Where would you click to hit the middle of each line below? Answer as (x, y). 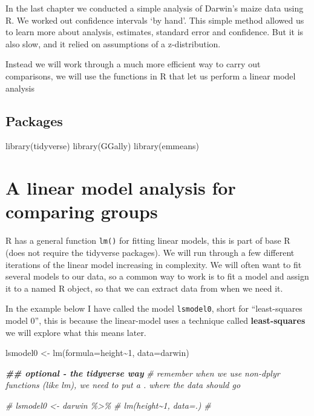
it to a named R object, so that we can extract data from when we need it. (144, 288)
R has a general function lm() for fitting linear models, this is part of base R (148, 240)
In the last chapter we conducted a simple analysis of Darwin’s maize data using (155, 8)
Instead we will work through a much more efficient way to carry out (133, 64)
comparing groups (82, 211)
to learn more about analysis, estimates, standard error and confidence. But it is (155, 32)
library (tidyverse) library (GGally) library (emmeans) (102, 146)
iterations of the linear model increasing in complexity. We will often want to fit (154, 264)
